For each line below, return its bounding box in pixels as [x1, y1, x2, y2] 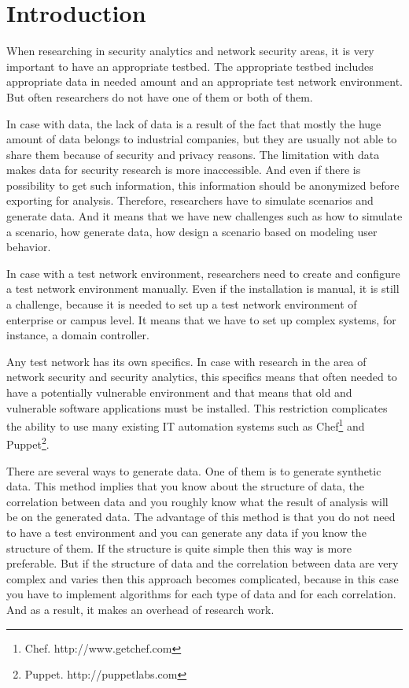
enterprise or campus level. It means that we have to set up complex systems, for [6, 311, 396, 327]
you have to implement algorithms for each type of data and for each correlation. [6, 586, 396, 602]
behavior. [6, 239, 51, 255]
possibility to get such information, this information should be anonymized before [6, 176, 400, 193]
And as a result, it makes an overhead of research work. [6, 601, 275, 618]
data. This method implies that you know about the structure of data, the [6, 478, 364, 494]
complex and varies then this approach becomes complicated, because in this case [6, 570, 399, 586]
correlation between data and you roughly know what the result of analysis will [6, 493, 389, 509]
